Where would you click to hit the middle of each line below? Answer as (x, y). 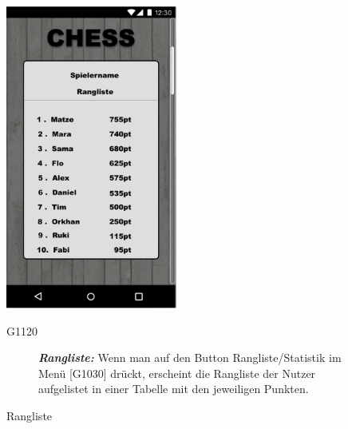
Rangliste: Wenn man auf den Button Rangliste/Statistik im (190, 357)
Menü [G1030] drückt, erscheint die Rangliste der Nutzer (177, 373)
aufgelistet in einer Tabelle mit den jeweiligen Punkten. (174, 389)
